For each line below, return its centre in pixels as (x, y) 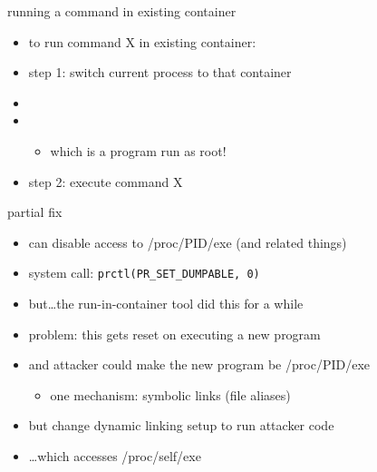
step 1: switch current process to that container (160, 72)
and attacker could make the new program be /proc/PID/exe (199, 364)
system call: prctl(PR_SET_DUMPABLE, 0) (144, 273)
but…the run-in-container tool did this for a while (166, 303)
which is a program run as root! (138, 150)
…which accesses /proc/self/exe (115, 455)
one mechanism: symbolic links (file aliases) (170, 394)
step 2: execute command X (106, 181)
